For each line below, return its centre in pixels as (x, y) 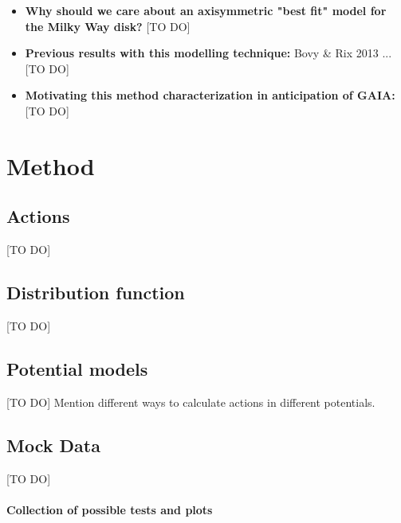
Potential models (77, 368)
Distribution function (96, 293)
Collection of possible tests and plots (110, 509)
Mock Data (53, 445)
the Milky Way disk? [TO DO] (108, 26)
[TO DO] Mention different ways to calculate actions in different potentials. (191, 402)
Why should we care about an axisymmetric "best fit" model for (206, 10)
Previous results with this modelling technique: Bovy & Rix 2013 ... (208, 53)
